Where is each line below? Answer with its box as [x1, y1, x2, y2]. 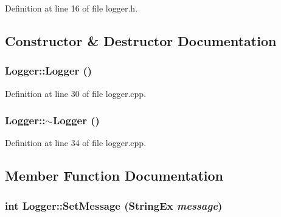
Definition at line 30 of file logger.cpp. [5, 87, 147, 99]
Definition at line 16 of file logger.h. [5, 2, 138, 14]
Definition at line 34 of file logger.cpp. [5, 136, 147, 149]
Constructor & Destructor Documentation [5, 31, 277, 50]
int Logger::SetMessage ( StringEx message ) [5, 198, 223, 213]
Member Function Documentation [5, 166, 224, 185]
